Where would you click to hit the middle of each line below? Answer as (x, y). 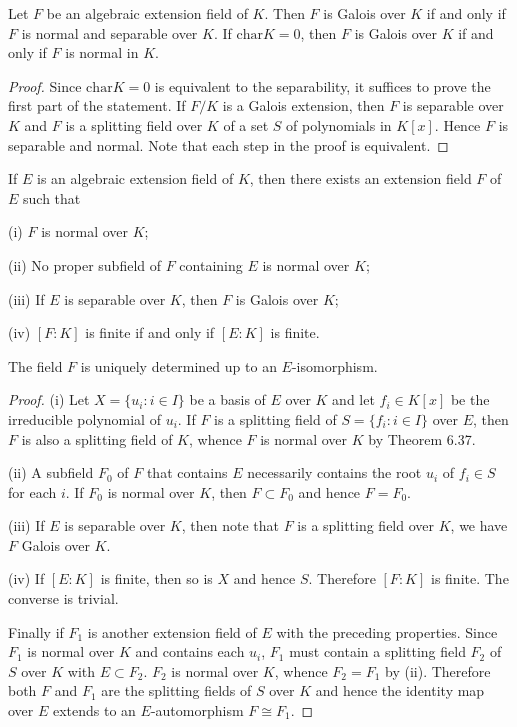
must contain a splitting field (377, 651)
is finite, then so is (156, 578)
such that (52, 197)
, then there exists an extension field (360, 178)
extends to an (94, 710)
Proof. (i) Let (49, 399)
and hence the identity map (400, 690)
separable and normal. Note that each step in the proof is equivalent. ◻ (228, 144)
